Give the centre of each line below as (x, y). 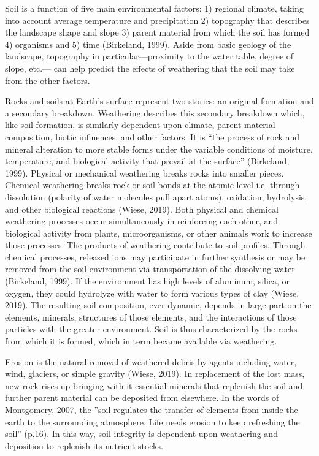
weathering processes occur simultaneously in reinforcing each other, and (142, 221)
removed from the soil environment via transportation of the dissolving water (150, 269)
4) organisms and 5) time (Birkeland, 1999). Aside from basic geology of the (148, 44)
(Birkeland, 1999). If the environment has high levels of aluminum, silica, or (148, 281)
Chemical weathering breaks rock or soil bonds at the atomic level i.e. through (152, 185)
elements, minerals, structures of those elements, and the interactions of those (151, 317)
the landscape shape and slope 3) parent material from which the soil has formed (157, 32)
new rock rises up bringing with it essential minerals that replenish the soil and (154, 385)
